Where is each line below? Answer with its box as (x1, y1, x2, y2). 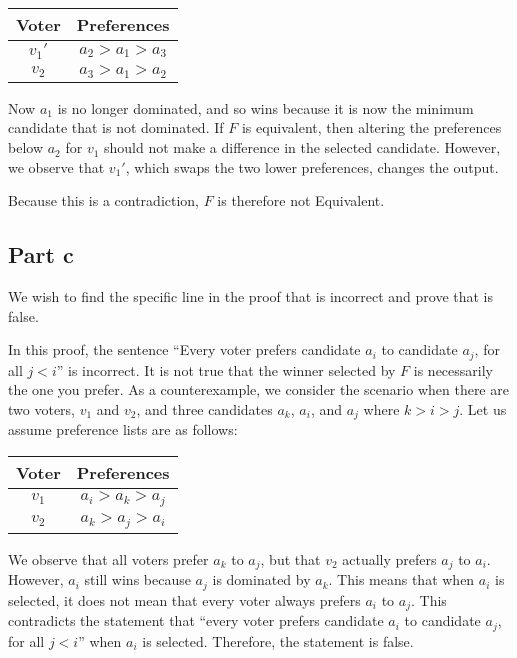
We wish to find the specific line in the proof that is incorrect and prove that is (8, 286, 494, 307)
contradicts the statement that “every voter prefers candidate (8, 610, 384, 631)
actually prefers (342, 548, 437, 569)
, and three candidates (136, 398, 273, 419)
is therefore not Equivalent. (217, 190, 385, 211)
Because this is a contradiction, (8, 190, 200, 211)
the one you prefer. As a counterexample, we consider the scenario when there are (8, 379, 509, 400)
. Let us (459, 398, 507, 419)
